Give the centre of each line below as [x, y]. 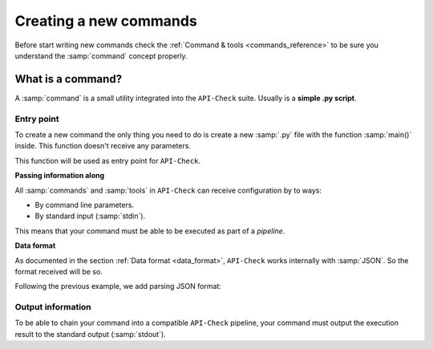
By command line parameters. [85, 205]
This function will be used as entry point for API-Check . [107, 160]
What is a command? [69, 79]
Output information [53, 307]
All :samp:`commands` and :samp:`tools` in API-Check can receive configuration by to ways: [168, 190]
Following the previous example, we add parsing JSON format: [118, 286]
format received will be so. [59, 271]
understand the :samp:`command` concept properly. [101, 55]
